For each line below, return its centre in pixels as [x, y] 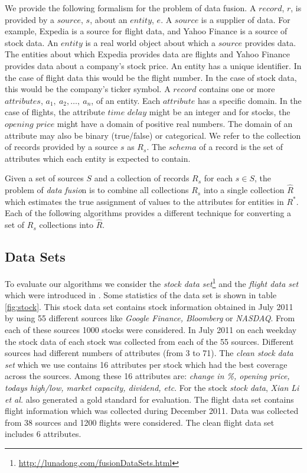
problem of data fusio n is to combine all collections [97, 190]
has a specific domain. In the [249, 100]
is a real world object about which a [151, 42]
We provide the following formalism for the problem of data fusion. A [130, 8]
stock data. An [32, 42]
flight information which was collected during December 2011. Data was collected [152, 411]
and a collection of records [142, 178]
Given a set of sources [44, 178]
